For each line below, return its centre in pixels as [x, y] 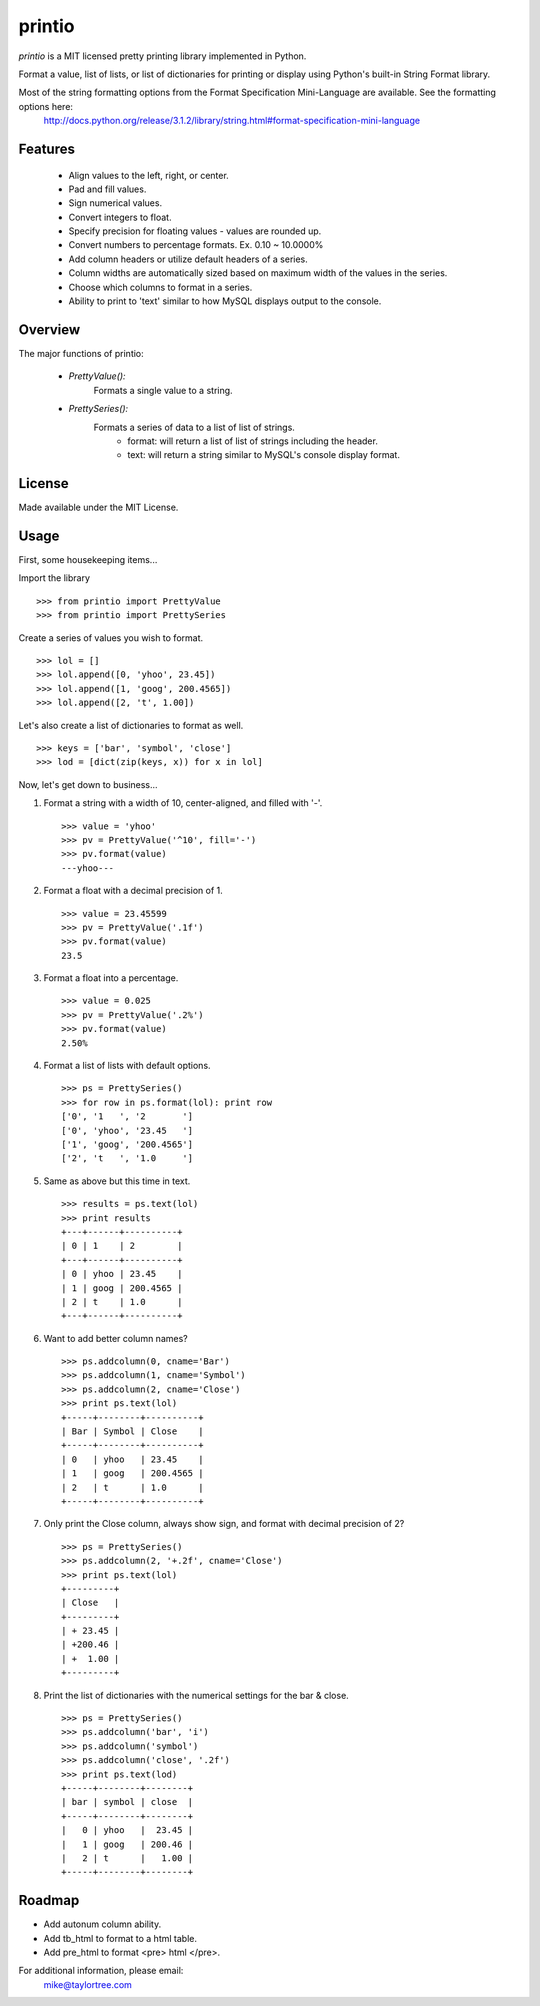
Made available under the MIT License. [98, 507]
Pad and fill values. [107, 189]
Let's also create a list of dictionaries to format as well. [131, 725]
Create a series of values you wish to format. [111, 637]
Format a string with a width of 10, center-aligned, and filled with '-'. [183, 803]
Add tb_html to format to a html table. [120, 1938]
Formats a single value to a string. [163, 390]
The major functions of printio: [81, 353]
